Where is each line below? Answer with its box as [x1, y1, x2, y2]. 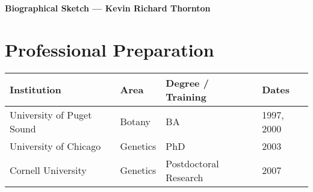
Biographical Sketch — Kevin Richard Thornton [5, 2, 211, 14]
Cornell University [10, 163, 87, 178]
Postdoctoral [166, 156, 219, 170]
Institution [10, 82, 61, 97]
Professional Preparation [5, 37, 214, 61]
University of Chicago [10, 138, 101, 153]
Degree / [166, 75, 209, 90]
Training [166, 89, 206, 104]
